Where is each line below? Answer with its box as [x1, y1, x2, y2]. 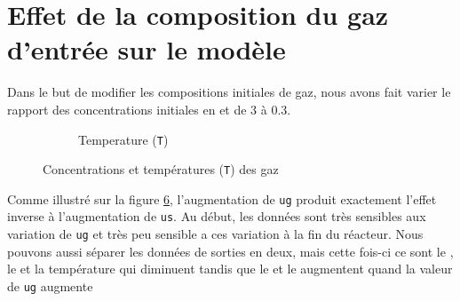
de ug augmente [7, 276, 93, 295]
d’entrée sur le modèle [7, 31, 286, 67]
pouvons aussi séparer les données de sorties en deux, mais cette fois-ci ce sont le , [7, 242, 454, 260]
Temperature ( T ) [78, 130, 169, 148]
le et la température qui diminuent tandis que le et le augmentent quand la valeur [7, 259, 453, 278]
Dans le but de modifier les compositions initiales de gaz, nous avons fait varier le [7, 83, 451, 101]
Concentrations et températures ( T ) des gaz [43, 160, 279, 178]
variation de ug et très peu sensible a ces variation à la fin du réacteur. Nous [7, 225, 424, 243]
